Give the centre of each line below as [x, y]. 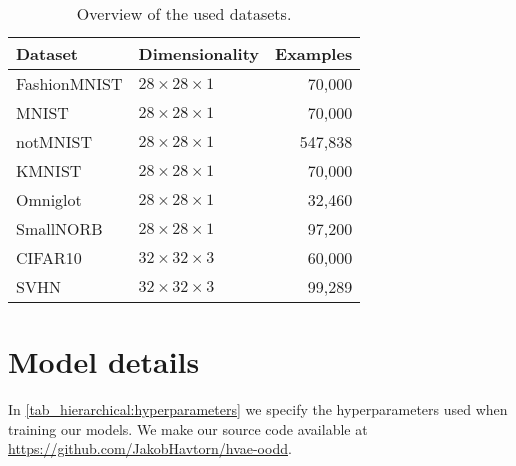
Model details [104, 361]
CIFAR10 [49, 257]
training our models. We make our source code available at [188, 428]
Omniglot [49, 199]
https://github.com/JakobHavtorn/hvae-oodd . [150, 448]
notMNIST [54, 141]
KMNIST [49, 170]
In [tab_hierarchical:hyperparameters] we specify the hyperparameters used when [258, 409]
